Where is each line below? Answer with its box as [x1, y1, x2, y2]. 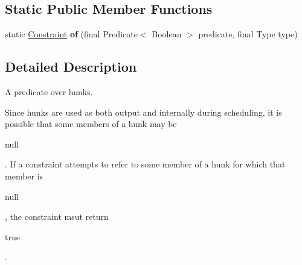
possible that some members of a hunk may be [5, 117, 177, 130]
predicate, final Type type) [198, 28, 298, 40]
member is [5, 169, 43, 182]
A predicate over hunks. [5, 86, 93, 98]
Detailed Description [5, 57, 137, 76]
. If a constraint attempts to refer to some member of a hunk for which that [5, 158, 286, 170]
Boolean [152, 28, 182, 40]
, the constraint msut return [5, 210, 109, 223]
